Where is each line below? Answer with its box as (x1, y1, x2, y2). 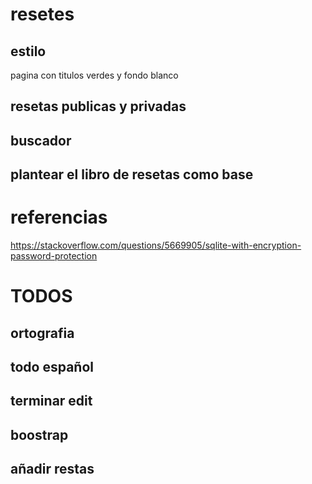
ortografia (10, 324, 75, 342)
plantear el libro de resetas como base (10, 166, 254, 183)
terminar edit (10, 393, 93, 410)
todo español (10, 359, 95, 376)
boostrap (10, 426, 69, 443)
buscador (10, 132, 72, 149)
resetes (10, 3, 75, 26)
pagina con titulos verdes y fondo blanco (10, 69, 179, 81)
